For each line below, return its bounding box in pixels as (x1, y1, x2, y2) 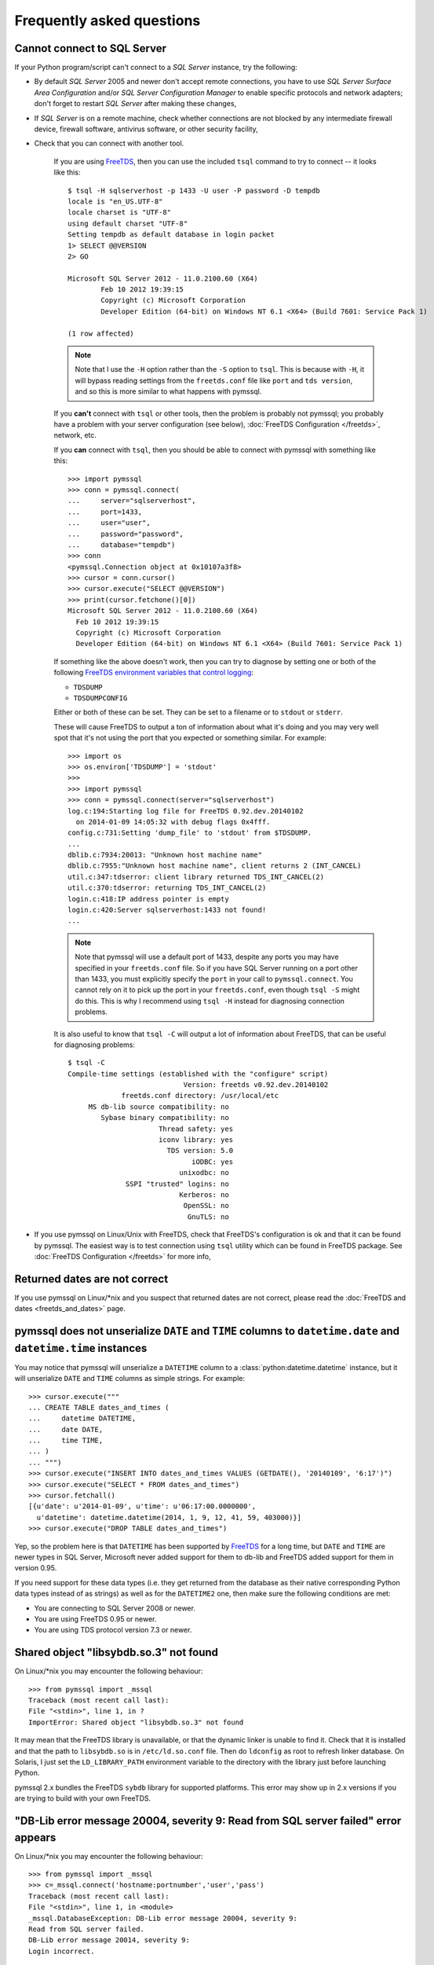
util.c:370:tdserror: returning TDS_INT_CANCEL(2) (67, 883, 267, 892)
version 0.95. (14, 1563, 57, 1573)
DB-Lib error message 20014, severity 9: (28, 1936, 190, 1945)
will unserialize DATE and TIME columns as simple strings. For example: (14, 1374, 245, 1383)
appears (14, 1831, 57, 1844)
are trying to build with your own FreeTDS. (14, 1794, 151, 1803)
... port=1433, (67, 507, 143, 516)
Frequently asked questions (14, 12, 201, 29)
